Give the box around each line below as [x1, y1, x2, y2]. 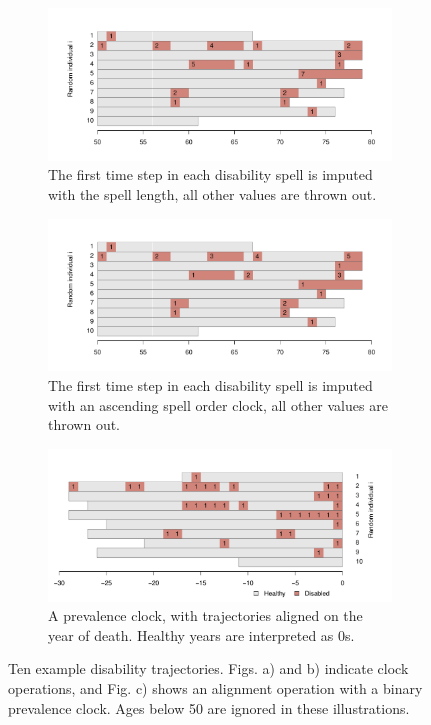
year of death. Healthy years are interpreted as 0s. [48, 624, 355, 645]
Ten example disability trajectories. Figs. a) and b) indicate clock [8, 658, 409, 679]
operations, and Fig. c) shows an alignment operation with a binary [8, 678, 423, 699]
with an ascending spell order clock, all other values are [48, 394, 388, 415]
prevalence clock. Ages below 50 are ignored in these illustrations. [8, 697, 410, 718]
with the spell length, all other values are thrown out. [48, 184, 377, 205]
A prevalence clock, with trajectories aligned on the [48, 605, 363, 626]
